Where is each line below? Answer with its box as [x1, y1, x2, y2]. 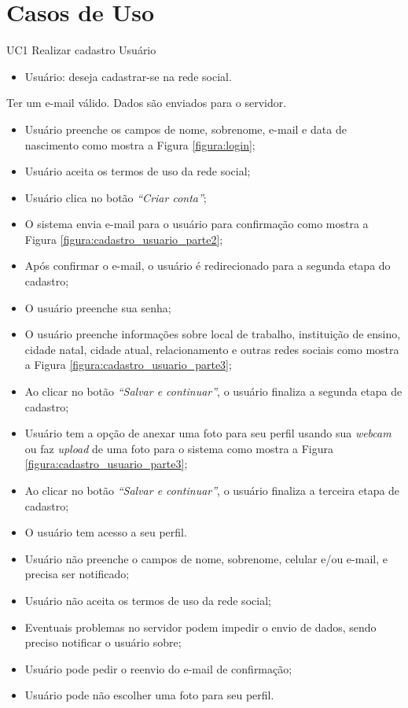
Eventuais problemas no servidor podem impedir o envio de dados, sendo [24, 618, 377, 635]
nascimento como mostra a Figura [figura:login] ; [24, 136, 255, 153]
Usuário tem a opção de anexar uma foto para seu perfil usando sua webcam [24, 425, 391, 441]
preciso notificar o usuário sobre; [24, 634, 182, 651]
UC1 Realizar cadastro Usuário [6, 42, 156, 58]
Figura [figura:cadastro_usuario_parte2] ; [24, 230, 223, 247]
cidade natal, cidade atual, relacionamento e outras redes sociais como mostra [24, 341, 399, 357]
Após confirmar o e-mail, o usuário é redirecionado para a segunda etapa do [24, 257, 391, 274]
